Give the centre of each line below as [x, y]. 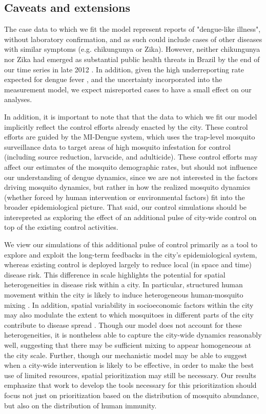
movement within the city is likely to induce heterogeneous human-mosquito [124, 295]
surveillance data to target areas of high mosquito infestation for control [117, 146]
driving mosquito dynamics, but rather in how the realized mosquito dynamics [127, 187]
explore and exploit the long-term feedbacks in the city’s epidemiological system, [131, 254]
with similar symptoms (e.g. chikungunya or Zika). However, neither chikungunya [132, 49]
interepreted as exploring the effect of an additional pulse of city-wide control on [130, 217]
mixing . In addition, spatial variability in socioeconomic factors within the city [129, 304]
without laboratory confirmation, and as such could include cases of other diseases [133, 39]
